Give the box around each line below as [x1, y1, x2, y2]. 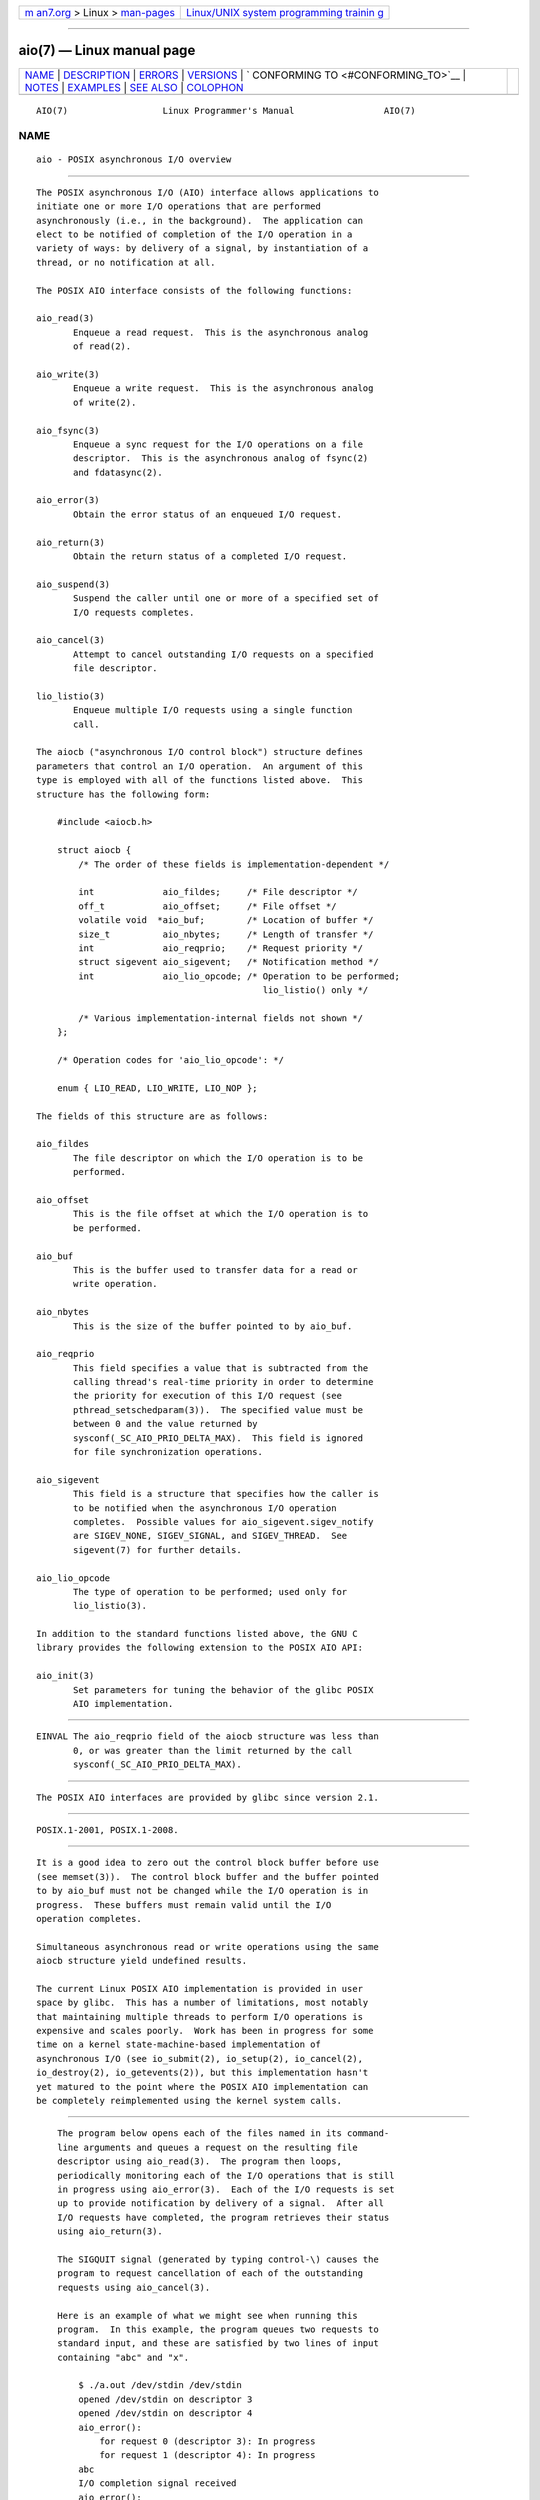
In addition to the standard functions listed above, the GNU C [36, 1628, 359, 1640]
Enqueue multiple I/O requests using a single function [73, 705, 353, 716]
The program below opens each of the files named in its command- [56, 2128, 390, 2139]
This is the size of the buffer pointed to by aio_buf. [73, 1320, 353, 1332]
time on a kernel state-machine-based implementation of [36, 2039, 322, 2050]
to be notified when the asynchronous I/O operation [73, 1502, 337, 1514]
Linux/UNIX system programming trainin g [186, 6, 384, 19]
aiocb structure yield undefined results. [36, 1955, 248, 1967]
